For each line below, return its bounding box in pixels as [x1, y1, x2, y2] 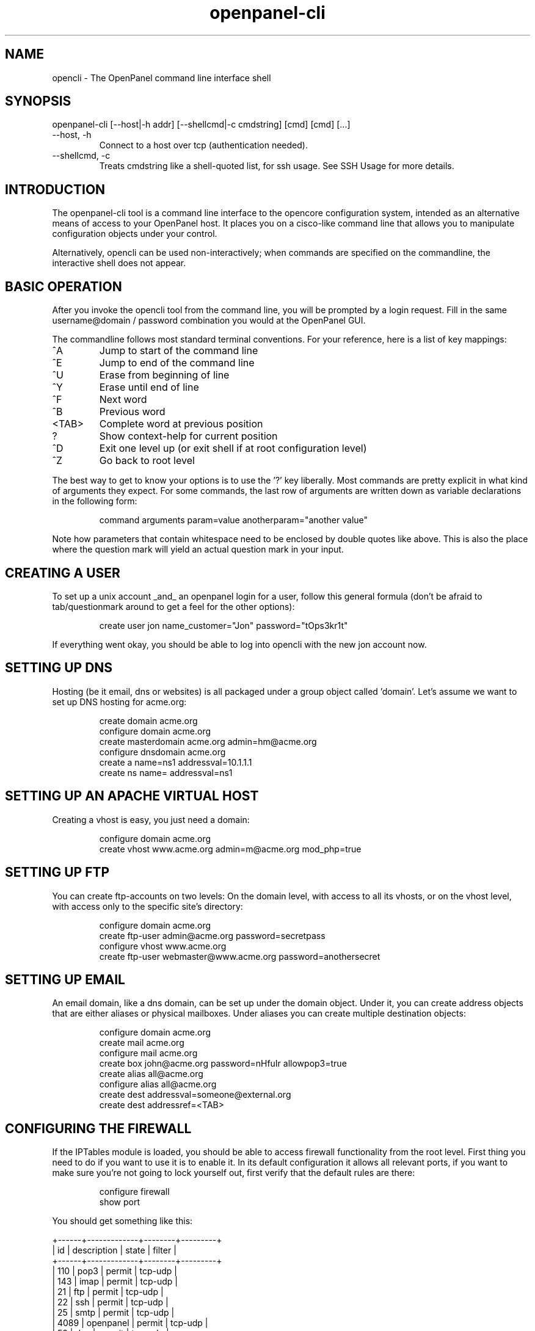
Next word [99, 393, 147, 406]
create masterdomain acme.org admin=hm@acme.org [99, 736, 317, 747]
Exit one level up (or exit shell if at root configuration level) [99, 442, 367, 455]
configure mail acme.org [99, 1048, 198, 1059]
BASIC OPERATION [5, 278, 122, 294]
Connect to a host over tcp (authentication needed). [99, 140, 308, 151]
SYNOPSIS [5, 93, 71, 109]
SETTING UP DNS [5, 660, 113, 676]
